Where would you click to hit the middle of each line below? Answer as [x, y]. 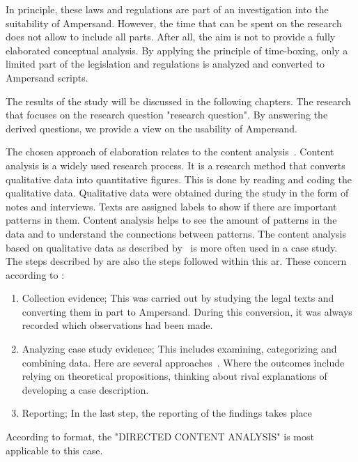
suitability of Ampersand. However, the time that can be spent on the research [174, 23]
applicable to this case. [54, 450]
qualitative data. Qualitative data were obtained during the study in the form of [177, 193]
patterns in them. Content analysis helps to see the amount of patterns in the [171, 220]
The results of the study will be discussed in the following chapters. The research [178, 101]
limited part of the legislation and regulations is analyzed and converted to [165, 64]
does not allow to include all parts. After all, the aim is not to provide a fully [171, 37]
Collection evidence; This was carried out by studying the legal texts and [178, 298]
